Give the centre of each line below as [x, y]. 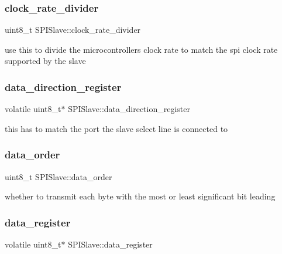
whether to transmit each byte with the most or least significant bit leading [140, 196]
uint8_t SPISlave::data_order [59, 176]
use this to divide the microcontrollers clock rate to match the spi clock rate [141, 49]
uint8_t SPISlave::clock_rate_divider [73, 30]
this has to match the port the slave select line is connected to [116, 128]
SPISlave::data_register [110, 244]
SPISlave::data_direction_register [129, 109]
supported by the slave [45, 61]
